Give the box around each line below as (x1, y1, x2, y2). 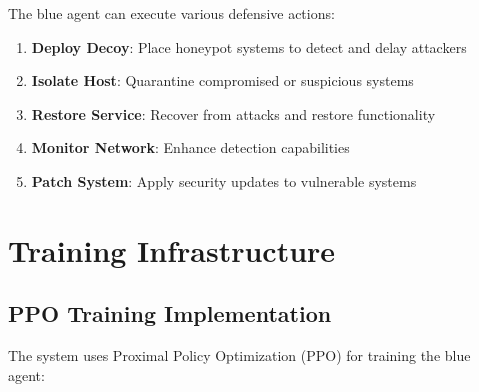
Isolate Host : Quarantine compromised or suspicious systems (31, 70, 414, 91)
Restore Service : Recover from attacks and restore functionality (31, 103, 436, 124)
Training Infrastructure (8, 229, 336, 270)
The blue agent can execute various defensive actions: (8, 3, 335, 23)
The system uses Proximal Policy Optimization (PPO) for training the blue (8, 345, 471, 366)
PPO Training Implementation (8, 298, 332, 329)
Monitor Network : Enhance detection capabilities (31, 137, 350, 158)
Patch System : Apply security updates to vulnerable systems (31, 170, 417, 191)
